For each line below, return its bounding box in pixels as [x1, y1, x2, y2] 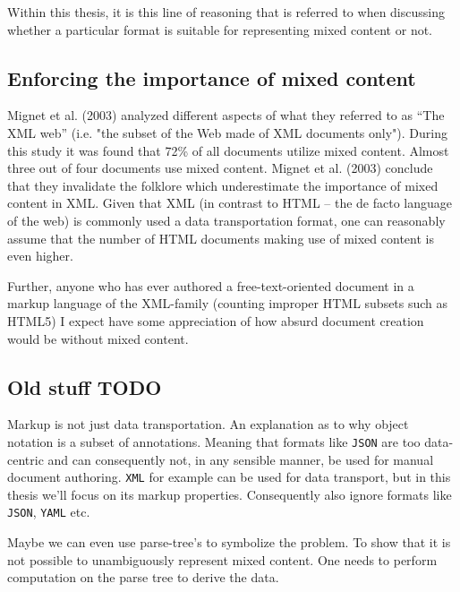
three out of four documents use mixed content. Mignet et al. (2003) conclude [7, 159, 433, 177]
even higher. [7, 246, 73, 265]
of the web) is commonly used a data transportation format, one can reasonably [7, 210, 446, 229]
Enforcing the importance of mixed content [7, 64, 416, 91]
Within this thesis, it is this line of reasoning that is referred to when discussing [7, 3, 445, 21]
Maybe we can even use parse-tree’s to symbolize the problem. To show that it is [7, 533, 451, 552]
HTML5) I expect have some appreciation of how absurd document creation [7, 311, 424, 330]
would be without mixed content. [7, 329, 189, 347]
